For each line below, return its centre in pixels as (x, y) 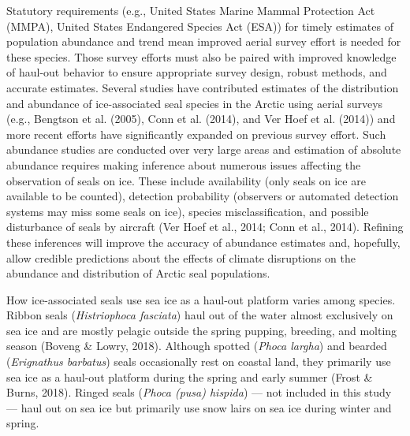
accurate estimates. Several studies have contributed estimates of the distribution (203, 87)
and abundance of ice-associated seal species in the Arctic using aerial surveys (195, 103)
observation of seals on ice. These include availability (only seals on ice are (186, 180)
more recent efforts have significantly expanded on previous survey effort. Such (196, 134)
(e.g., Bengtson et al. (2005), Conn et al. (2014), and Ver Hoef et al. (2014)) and (201, 119)
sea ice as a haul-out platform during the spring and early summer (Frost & (190, 376)
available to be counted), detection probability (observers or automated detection (203, 196)
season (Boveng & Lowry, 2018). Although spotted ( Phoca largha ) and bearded (197, 346)
